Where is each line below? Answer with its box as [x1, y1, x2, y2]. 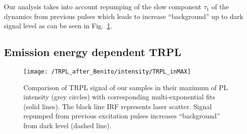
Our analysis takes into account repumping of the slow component [4, 1, 202, 11]
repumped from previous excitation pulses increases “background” [23, 111, 220, 121]
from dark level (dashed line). [23, 120, 112, 131]
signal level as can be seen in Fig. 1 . [4, 20, 113, 31]
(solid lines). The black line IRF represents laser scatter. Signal [23, 101, 212, 111]
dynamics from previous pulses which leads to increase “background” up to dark [4, 11, 244, 21]
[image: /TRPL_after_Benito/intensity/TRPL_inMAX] [23, 68, 191, 75]
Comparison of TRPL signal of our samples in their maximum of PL [23, 82, 228, 92]
